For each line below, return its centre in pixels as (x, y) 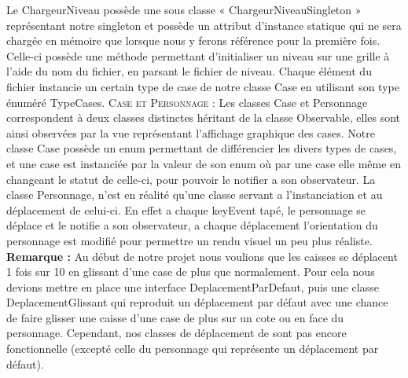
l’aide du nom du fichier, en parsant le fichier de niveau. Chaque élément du (189, 71)
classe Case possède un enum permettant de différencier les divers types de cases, (202, 148)
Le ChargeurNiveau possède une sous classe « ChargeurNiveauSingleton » (184, 9)
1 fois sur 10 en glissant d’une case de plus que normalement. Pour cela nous (191, 272)
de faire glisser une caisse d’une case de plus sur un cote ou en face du (175, 317)
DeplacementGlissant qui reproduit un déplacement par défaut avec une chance (197, 302)
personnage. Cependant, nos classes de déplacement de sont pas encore (176, 333)
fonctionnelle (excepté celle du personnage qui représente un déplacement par (193, 349)
